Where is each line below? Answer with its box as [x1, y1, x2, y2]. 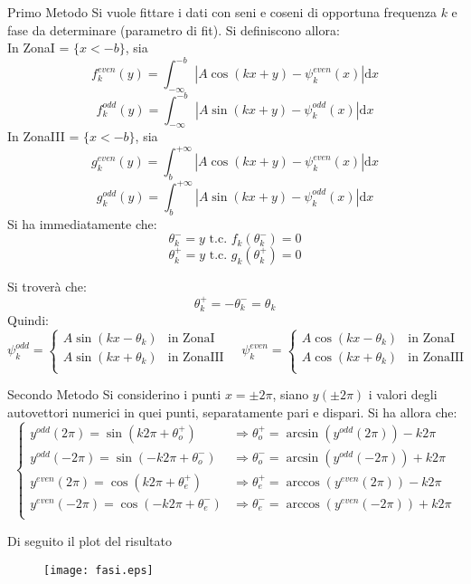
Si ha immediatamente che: [7, 214, 157, 233]
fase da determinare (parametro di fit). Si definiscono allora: [7, 20, 340, 39]
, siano [272, 385, 309, 404]
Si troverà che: [7, 277, 87, 296]
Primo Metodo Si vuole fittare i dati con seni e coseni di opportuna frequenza [7, 3, 437, 21]
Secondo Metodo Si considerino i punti [7, 385, 221, 404]
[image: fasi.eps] [43, 563, 154, 577]
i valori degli [368, 385, 438, 404]
